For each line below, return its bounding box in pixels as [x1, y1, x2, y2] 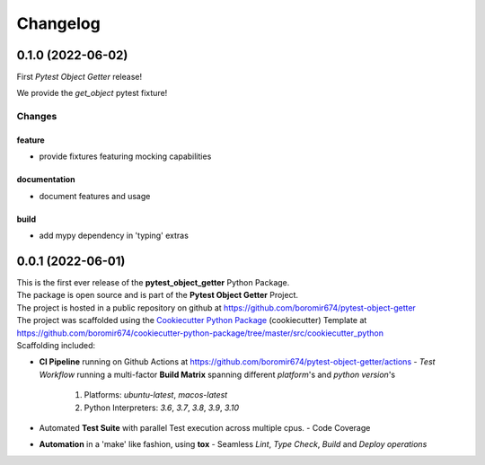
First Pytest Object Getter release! [16, 72, 143, 83]
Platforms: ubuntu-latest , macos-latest [84, 390, 228, 400]
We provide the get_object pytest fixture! [16, 88, 168, 99]
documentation [16, 174, 75, 185]
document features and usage [39, 190, 151, 201]
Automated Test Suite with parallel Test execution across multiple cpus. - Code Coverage [39, 423, 371, 433]
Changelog [16, 13, 101, 33]
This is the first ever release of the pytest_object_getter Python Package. [16, 277, 290, 288]
